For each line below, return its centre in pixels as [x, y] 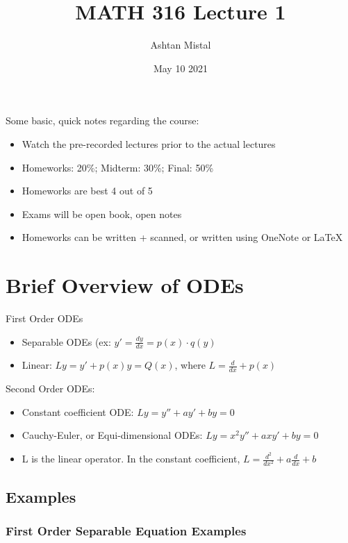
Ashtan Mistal [181, 45]
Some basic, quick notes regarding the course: [102, 120]
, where [190, 365]
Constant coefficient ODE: [78, 411]
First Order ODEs [44, 318]
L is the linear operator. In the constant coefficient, [131, 459]
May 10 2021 [181, 68]
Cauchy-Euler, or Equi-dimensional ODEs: [112, 435]
